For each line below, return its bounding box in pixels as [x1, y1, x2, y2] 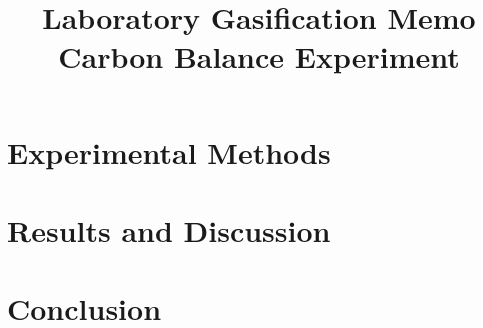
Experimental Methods [7, 131, 331, 172]
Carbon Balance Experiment [58, 36, 460, 77]
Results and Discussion [7, 209, 331, 250]
